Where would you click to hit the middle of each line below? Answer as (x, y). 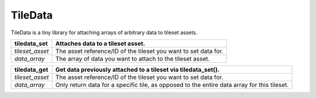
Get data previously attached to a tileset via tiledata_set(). (138, 70)
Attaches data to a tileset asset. (100, 43)
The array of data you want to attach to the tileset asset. (133, 59)
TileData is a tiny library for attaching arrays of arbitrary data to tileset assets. (104, 32)
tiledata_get (31, 70)
